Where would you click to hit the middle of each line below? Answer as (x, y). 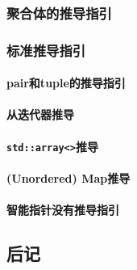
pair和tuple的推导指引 (66, 83)
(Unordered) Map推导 (68, 177)
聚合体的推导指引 (59, 13)
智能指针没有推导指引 (63, 210)
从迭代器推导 (40, 114)
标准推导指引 (46, 50)
